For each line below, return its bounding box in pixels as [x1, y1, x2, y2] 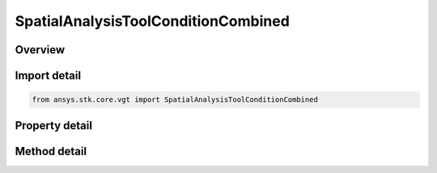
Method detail [15, 144, 87, 158]
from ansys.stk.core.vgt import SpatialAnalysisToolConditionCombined [32, 95, 319, 104]
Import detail [15, 69, 81, 82]
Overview [15, 43, 66, 57]
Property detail [15, 118, 93, 133]
